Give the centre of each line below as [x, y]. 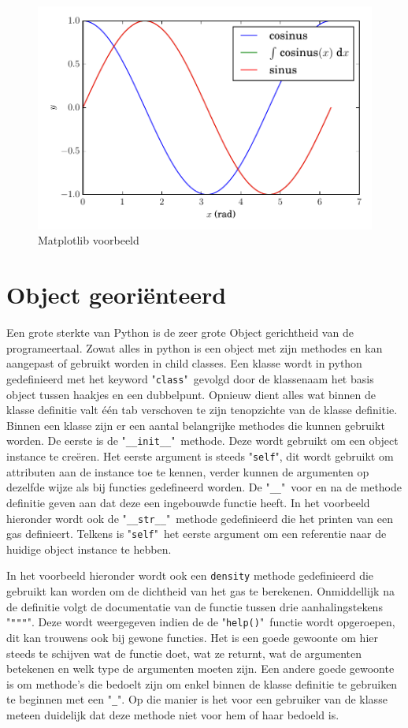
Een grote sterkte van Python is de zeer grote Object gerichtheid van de [180, 332]
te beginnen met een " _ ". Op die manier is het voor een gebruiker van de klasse [197, 699]
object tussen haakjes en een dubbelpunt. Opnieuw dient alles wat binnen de [191, 394]
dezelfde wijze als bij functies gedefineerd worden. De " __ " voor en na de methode [204, 487]
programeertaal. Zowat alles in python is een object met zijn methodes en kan [195, 347]
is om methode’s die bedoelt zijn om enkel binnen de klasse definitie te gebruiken [202, 683]
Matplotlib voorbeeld [89, 240]
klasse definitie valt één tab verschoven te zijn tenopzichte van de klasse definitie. [202, 410]
